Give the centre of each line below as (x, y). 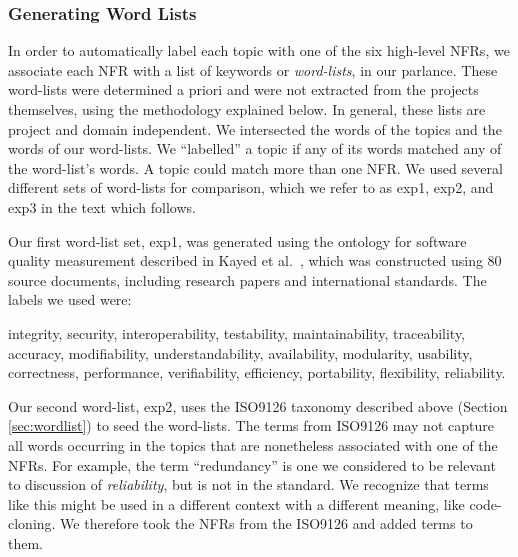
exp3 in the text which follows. (102, 206)
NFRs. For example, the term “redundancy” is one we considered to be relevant (252, 464)
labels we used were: (70, 299)
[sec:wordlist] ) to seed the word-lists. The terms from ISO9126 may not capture (251, 425)
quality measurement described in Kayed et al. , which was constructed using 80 (255, 260)
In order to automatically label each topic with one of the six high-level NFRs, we (259, 50)
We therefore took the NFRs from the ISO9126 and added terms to (266, 523)
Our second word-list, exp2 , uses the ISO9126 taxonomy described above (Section (258, 405)
